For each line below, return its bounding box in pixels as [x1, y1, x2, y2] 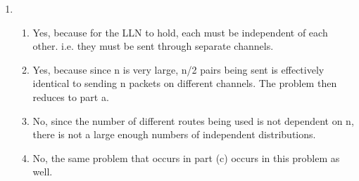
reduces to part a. [32, 89, 109, 104]
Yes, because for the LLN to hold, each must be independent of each [32, 25, 328, 39]
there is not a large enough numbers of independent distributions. [32, 127, 316, 142]
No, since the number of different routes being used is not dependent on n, [32, 113, 354, 128]
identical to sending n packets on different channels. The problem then [32, 76, 337, 90]
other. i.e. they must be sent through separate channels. [32, 39, 274, 53]
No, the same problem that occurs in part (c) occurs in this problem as [32, 150, 340, 165]
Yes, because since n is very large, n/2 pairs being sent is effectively [32, 62, 325, 76]
